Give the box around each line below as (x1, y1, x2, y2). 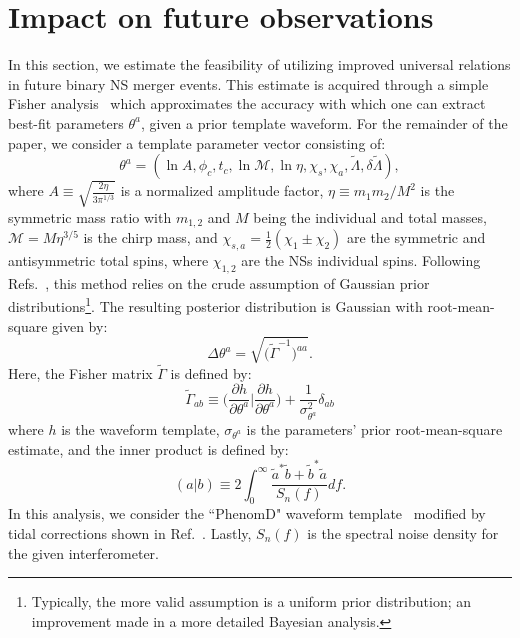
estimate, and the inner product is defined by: (8, 438, 289, 459)
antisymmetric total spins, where (8, 249, 209, 270)
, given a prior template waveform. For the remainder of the (140, 112, 508, 133)
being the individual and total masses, (253, 206, 487, 227)
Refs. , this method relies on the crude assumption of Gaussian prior (8, 272, 430, 293)
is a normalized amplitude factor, (120, 180, 324, 201)
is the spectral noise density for (307, 522, 499, 543)
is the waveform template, (61, 419, 220, 440)
